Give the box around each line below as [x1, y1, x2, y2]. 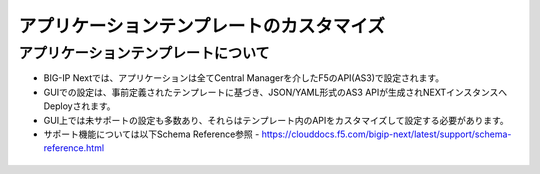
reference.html [43, 142, 105, 154]
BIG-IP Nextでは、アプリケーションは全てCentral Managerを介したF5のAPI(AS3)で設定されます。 [43, 72, 445, 84]
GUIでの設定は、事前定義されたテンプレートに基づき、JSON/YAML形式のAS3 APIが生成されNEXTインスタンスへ [43, 86, 508, 98]
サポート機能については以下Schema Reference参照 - [43, 128, 260, 140]
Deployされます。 [43, 100, 116, 112]
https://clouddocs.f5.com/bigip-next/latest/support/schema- [261, 128, 512, 140]
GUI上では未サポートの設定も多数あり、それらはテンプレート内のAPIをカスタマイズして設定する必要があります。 [43, 114, 509, 126]
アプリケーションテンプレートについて [18, 44, 270, 62]
